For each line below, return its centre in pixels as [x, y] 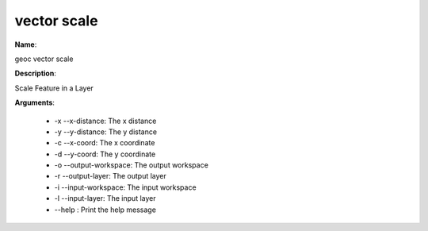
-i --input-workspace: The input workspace [126, 187]
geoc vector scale [44, 59]
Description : [36, 73]
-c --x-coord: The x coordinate [105, 143]
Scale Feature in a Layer [54, 88]
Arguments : [35, 102]
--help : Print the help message [105, 210]
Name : [26, 44]
